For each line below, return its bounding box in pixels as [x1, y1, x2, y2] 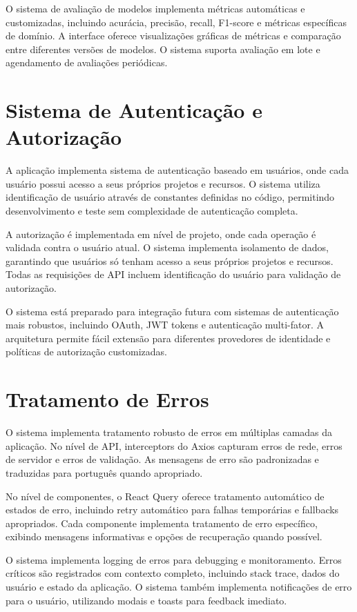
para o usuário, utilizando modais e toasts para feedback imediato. [6, 593, 287, 607]
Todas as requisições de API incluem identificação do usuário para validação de [6, 267, 341, 282]
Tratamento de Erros [6, 385, 209, 413]
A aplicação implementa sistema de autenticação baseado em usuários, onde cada [6, 163, 349, 177]
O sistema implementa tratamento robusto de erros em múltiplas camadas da [6, 425, 333, 440]
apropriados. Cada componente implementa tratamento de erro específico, [6, 515, 318, 530]
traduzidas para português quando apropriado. [6, 465, 203, 480]
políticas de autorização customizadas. [6, 344, 167, 359]
